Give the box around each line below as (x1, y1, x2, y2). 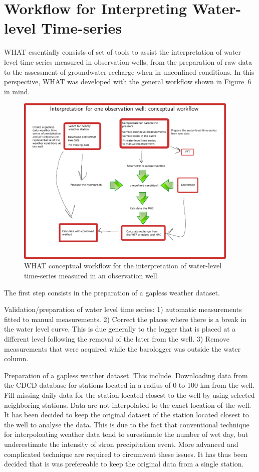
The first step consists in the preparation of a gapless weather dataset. (4, 287, 220, 297)
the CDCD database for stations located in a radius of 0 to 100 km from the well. (4, 380, 255, 390)
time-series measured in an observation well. (24, 270, 159, 281)
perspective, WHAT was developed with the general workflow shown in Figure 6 (4, 76, 251, 87)
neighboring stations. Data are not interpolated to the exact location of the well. (4, 399, 251, 410)
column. (4, 353, 29, 364)
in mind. (4, 86, 30, 96)
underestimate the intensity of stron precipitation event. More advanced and (4, 438, 238, 449)
